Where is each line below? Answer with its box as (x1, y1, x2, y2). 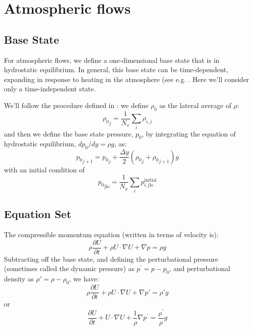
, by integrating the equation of (142, 128, 236, 138)
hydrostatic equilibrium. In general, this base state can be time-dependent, (4, 64, 228, 75)
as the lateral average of (159, 100, 231, 110)
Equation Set (4, 206, 72, 221)
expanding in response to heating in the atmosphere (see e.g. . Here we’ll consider (4, 74, 249, 84)
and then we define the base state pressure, (4, 128, 133, 138)
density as (4, 274, 34, 284)
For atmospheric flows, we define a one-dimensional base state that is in (4, 55, 220, 65)
